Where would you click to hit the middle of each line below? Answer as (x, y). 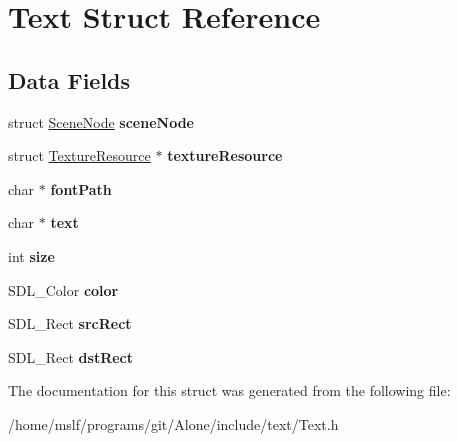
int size (31, 255)
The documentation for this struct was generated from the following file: (229, 390)
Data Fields (69, 79)
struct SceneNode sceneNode (101, 121)
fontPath (81, 188)
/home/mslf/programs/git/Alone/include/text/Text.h (173, 423)
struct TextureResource (79, 155)
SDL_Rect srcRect (70, 323)
